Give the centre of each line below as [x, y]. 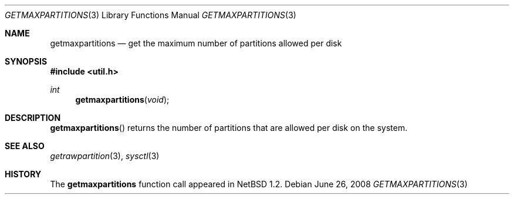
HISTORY [23, 174]
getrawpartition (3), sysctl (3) [105, 156]
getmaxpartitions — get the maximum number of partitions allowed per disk [196, 43]
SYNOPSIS [26, 61]
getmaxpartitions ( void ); [122, 99]
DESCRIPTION [33, 118]
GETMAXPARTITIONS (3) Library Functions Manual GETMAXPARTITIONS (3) [151, 15]
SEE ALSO [25, 146]
